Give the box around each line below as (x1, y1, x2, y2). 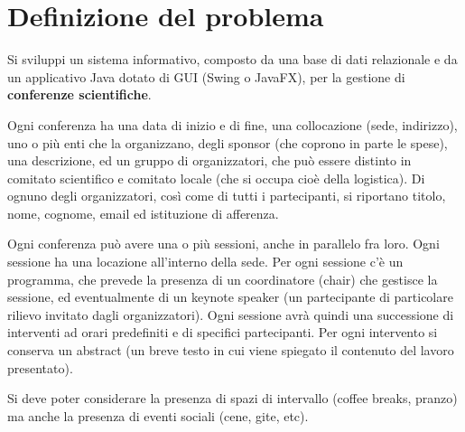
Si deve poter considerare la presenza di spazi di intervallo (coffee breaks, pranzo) (7, 389, 458, 408)
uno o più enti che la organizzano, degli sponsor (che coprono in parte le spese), (7, 133, 448, 152)
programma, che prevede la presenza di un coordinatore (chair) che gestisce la (7, 269, 438, 288)
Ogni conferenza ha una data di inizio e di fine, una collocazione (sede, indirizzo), (7, 115, 458, 134)
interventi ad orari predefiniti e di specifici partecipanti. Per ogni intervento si (7, 323, 438, 342)
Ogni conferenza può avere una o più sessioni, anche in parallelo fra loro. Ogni (7, 234, 440, 253)
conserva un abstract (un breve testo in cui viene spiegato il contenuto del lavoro (7, 341, 454, 360)
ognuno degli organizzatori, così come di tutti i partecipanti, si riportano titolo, (7, 186, 446, 205)
